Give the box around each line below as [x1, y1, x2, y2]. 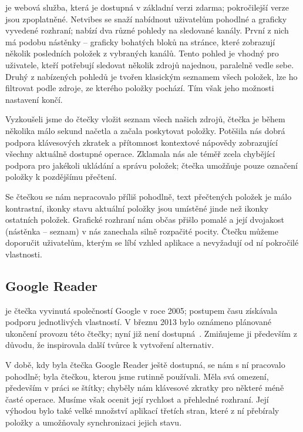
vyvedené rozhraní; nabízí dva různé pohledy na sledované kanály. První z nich [5, 24, 289, 36]
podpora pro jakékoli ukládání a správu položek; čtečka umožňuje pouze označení [5, 159, 298, 171]
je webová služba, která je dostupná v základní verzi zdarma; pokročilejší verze [5, 1, 289, 13]
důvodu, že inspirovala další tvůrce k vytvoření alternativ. [5, 339, 214, 351]
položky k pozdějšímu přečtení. [5, 170, 117, 183]
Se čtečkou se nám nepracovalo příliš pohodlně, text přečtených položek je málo [5, 190, 292, 202]
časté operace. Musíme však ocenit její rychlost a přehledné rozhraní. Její [5, 393, 269, 405]
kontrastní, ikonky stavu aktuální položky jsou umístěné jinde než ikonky [5, 202, 269, 214]
